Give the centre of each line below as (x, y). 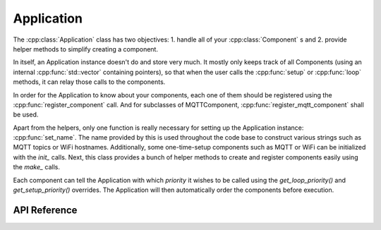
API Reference (45, 210)
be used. (26, 115)
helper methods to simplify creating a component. (86, 49)
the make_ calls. (36, 167)
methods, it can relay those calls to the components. (89, 82)
